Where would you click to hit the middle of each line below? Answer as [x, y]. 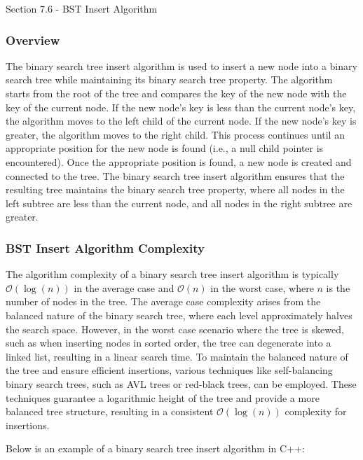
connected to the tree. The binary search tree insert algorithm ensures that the [175, 175]
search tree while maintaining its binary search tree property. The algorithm [169, 79]
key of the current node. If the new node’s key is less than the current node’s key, [181, 107]
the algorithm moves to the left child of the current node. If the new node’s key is [181, 121]
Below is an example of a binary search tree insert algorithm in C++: [155, 448]
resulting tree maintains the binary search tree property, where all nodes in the [175, 189]
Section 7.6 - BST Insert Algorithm [82, 8]
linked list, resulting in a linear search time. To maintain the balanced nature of [177, 356]
